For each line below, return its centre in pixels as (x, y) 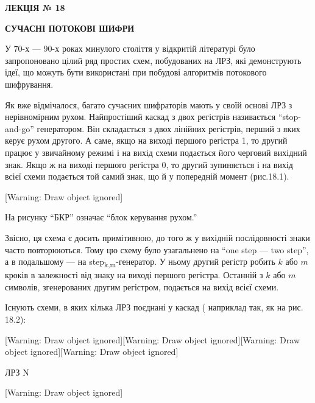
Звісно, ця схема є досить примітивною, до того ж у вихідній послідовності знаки (157, 237)
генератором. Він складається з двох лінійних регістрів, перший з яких (168, 128)
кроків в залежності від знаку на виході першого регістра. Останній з (134, 275)
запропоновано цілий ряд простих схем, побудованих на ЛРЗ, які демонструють (153, 60)
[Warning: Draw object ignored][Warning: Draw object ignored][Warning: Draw (153, 339)
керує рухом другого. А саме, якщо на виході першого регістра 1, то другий (146, 140)
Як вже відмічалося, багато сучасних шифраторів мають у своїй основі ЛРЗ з (149, 104)
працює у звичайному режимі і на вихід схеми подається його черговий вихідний (156, 152)
